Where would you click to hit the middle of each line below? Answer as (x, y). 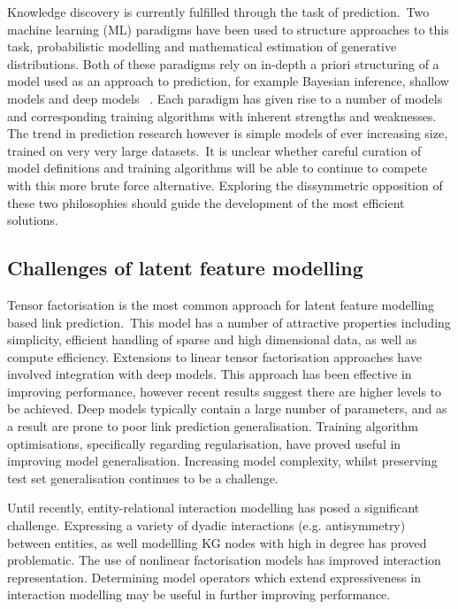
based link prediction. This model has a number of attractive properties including (229, 322)
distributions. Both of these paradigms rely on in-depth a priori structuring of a (223, 63)
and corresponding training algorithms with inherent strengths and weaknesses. (222, 116)
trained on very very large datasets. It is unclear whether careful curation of (214, 150)
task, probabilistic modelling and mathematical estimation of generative (202, 46)
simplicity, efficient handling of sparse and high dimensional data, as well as (212, 339)
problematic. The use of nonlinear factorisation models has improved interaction (224, 560)
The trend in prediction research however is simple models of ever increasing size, (228, 133)
